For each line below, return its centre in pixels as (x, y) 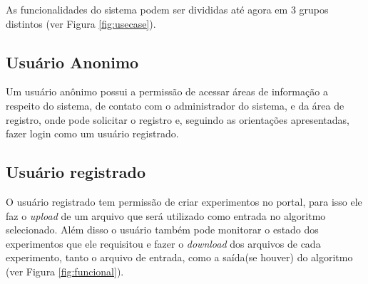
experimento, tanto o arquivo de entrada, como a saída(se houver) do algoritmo (179, 257)
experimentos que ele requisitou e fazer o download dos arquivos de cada (163, 243)
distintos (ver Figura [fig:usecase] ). (81, 23)
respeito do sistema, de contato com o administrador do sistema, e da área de (175, 105)
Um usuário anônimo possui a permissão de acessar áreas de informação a (167, 91)
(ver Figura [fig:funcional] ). (65, 271)
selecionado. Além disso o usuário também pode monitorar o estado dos (162, 230)
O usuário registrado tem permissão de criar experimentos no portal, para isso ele (184, 201)
